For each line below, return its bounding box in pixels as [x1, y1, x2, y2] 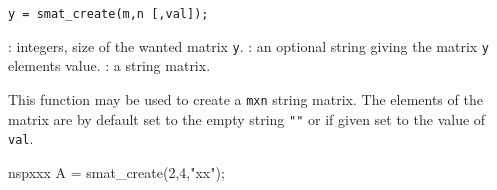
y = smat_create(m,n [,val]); [8, 7, 209, 21]
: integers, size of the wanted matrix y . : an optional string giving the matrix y [8, 35, 490, 56]
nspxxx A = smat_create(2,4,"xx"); [8, 161, 225, 182]
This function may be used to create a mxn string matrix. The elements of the [8, 88, 483, 109]
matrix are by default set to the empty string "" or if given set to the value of [8, 108, 486, 129]
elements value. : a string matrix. [8, 55, 211, 76]
